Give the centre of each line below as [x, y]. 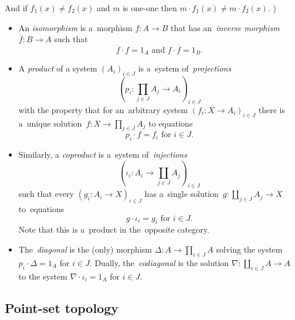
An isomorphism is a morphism [75, 27]
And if [16, 8]
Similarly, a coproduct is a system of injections [103, 154]
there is [272, 109]
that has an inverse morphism [225, 27]
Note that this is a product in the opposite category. [114, 229]
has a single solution [182, 194]
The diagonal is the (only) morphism [85, 249]
